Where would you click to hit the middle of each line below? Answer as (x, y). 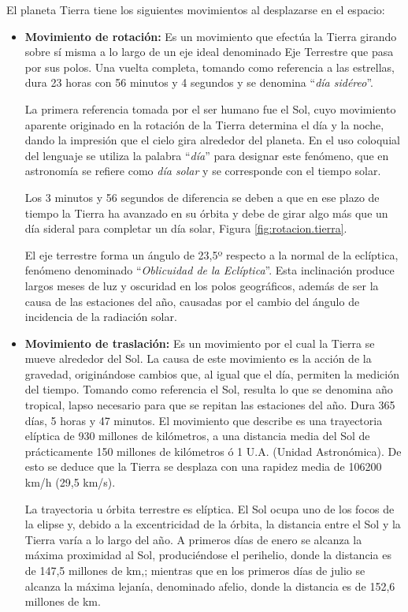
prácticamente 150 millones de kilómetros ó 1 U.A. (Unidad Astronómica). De (213, 451)
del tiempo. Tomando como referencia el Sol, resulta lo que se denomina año (209, 389)
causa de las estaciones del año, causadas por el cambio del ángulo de (192, 301)
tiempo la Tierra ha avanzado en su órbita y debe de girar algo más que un (206, 213)
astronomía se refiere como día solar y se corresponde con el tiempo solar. (203, 171)
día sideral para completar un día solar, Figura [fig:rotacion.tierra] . (186, 228)
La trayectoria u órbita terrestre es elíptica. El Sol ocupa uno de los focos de (210, 508)
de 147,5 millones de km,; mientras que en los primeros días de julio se (195, 570)
